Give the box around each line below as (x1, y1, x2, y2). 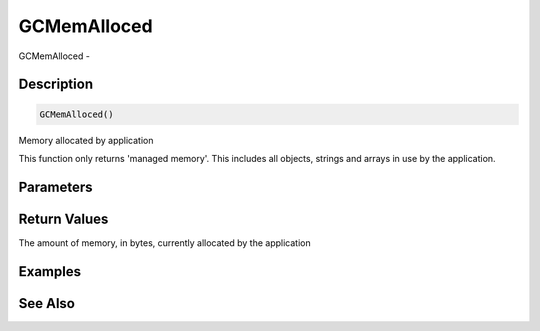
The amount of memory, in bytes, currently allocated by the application (18, 236, 311, 249)
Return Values (18, 210, 109, 227)
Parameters (18, 178, 93, 195)
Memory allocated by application (18, 134, 154, 146)
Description (18, 76, 94, 93)
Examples (18, 263, 82, 280)
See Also (18, 295, 75, 312)
